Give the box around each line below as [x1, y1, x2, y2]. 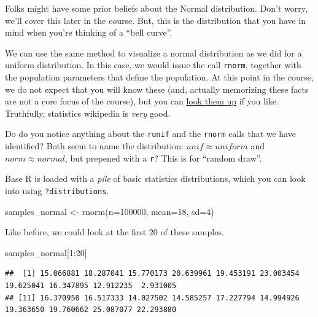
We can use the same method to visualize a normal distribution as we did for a [5, 46, 302, 59]
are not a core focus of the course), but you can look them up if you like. [5, 95, 279, 108]
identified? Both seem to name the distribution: [5, 139, 184, 152]
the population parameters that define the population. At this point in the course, [5, 71, 314, 84]
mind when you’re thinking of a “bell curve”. [5, 26, 173, 39]
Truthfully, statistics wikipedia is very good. [5, 106, 171, 119]
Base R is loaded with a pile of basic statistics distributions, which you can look [5, 172, 306, 185]
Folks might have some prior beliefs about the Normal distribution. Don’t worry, [5, 2, 308, 14]
